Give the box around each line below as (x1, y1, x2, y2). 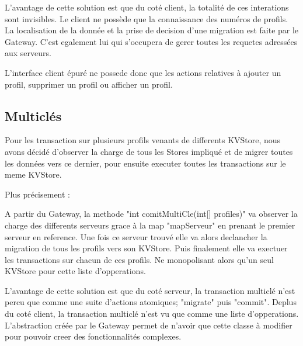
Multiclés (5, 106, 62, 124)
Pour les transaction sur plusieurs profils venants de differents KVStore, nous (5, 134, 281, 146)
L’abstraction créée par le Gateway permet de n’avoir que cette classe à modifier (5, 319, 292, 331)
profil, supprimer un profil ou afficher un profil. (5, 78, 173, 90)
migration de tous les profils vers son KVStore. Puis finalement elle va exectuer (5, 242, 288, 254)
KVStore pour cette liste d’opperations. (5, 265, 146, 277)
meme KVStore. (5, 168, 62, 181)
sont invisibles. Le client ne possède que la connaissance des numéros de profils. (5, 12, 288, 25)
